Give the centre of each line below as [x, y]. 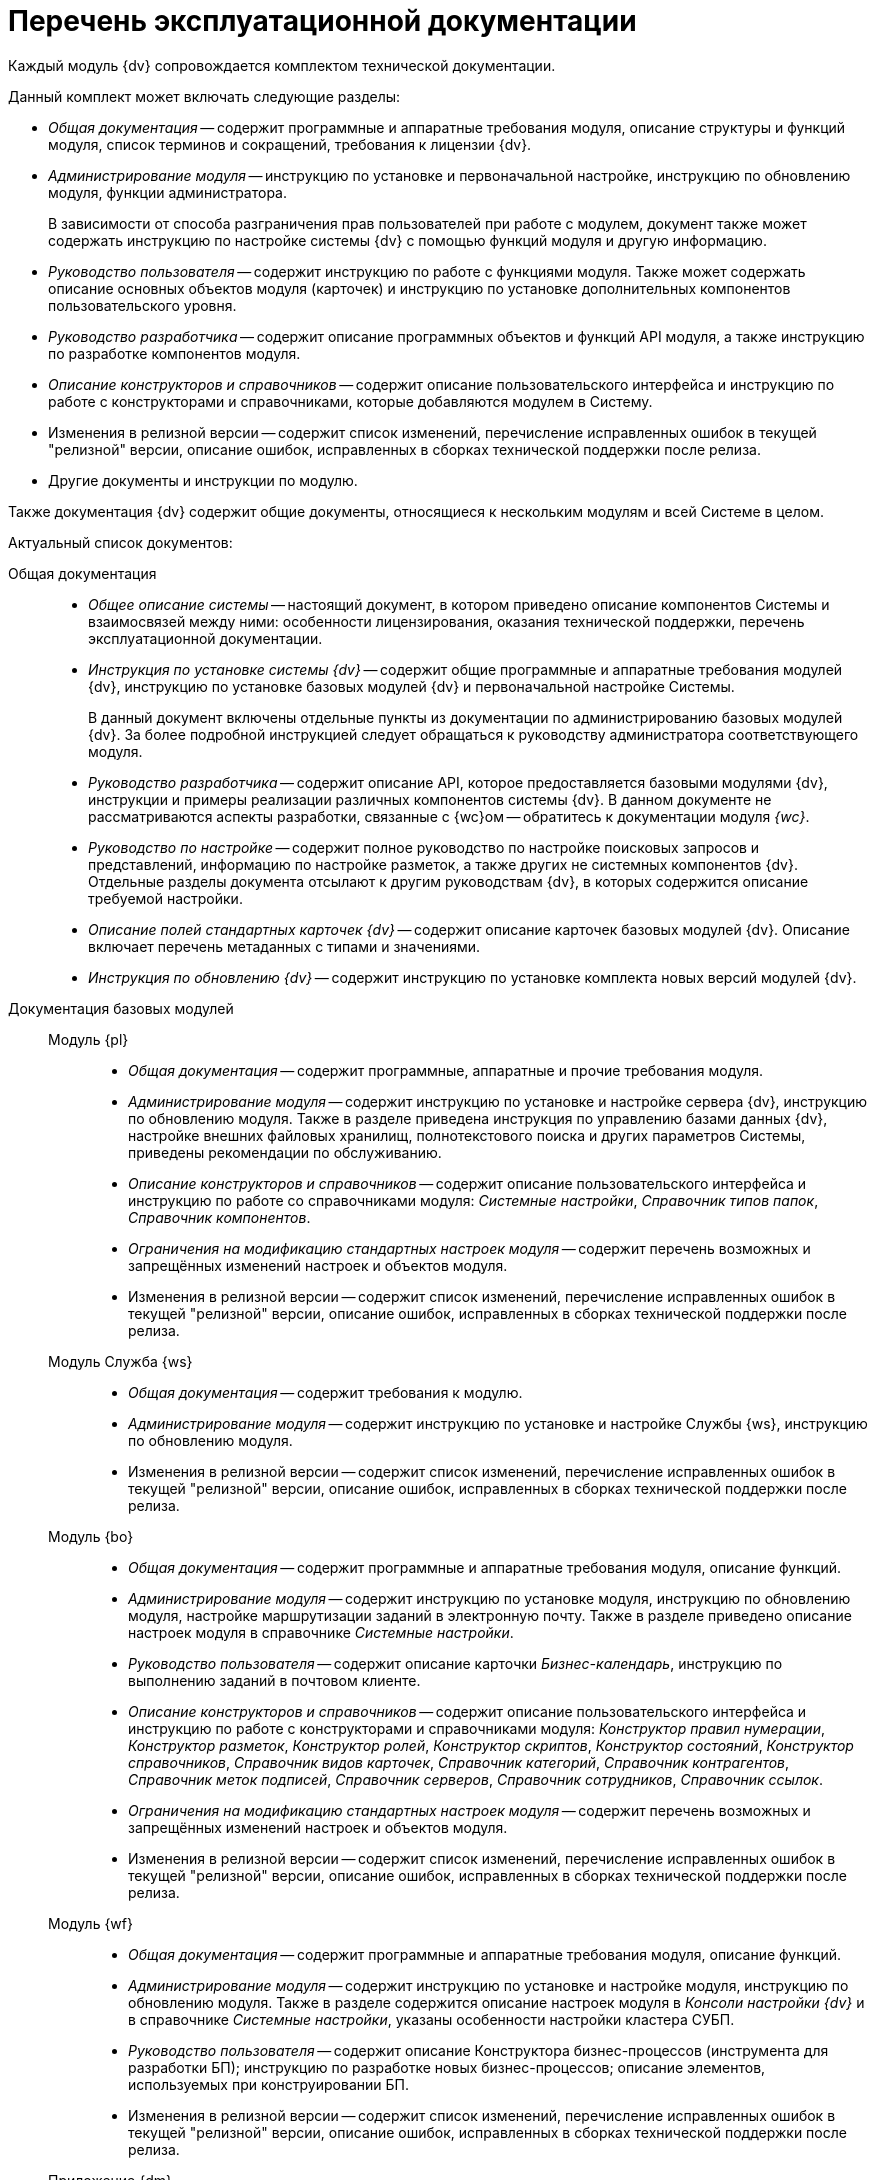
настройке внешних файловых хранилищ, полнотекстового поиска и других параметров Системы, [467, 1135]
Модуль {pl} [88, 1039]
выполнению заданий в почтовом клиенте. [274, 1680]
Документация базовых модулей [121, 1008]
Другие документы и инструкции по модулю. [203, 480]
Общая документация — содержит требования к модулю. [325, 1392]
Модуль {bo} [91, 1536]
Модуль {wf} [90, 1923]
